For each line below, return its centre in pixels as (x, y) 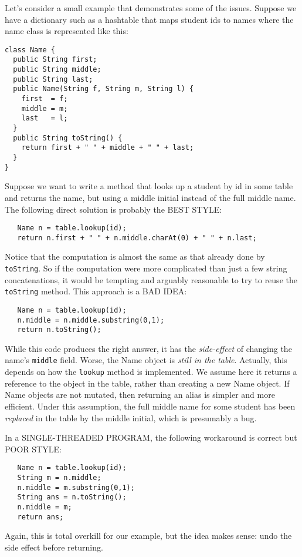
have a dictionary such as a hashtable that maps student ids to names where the (149, 19)
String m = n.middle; (59, 478)
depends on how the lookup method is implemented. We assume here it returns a (151, 372)
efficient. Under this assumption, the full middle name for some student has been (150, 406)
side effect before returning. (54, 547)
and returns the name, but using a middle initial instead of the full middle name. (150, 197)
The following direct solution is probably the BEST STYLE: (113, 209)
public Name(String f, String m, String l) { (104, 89)
